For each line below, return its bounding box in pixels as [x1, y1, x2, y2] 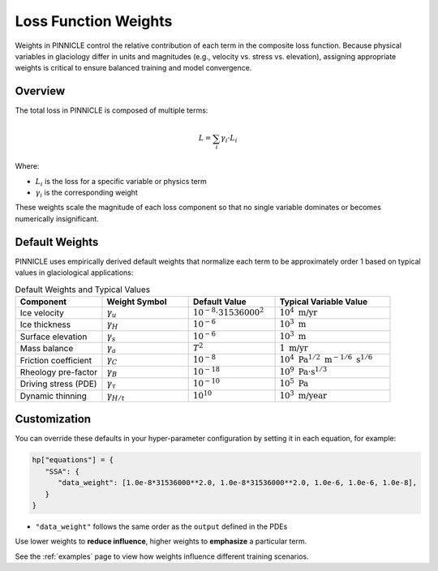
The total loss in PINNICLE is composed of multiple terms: [15, 105, 208, 115]
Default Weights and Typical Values [15, 284, 150, 295]
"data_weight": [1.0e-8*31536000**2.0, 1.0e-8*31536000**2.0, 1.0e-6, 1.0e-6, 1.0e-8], [58, 479, 418, 487]
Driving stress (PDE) [19, 378, 97, 389]
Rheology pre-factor [19, 366, 97, 377]
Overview [15, 84, 66, 98]
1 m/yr [279, 342, 308, 353]
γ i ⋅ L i [220, 134, 238, 145]
